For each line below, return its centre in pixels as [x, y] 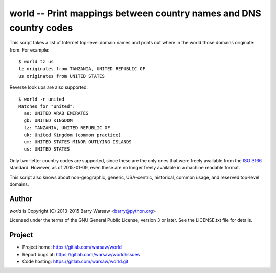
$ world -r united [42, 99]
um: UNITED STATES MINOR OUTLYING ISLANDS [78, 142]
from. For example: [29, 50]
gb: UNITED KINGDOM [48, 120]
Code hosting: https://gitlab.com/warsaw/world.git [75, 261]
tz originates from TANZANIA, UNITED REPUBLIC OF [82, 69]
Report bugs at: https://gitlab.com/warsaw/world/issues [81, 254]
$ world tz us [36, 62]
